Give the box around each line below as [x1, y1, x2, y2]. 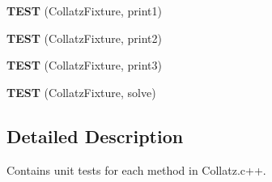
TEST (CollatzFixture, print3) [6, 57, 162, 74]
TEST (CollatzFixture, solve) [6, 83, 156, 100]
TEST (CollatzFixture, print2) [6, 29, 162, 46]
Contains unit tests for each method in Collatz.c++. [6, 161, 266, 178]
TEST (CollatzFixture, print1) [6, 2, 162, 19]
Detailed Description [6, 123, 184, 148]
